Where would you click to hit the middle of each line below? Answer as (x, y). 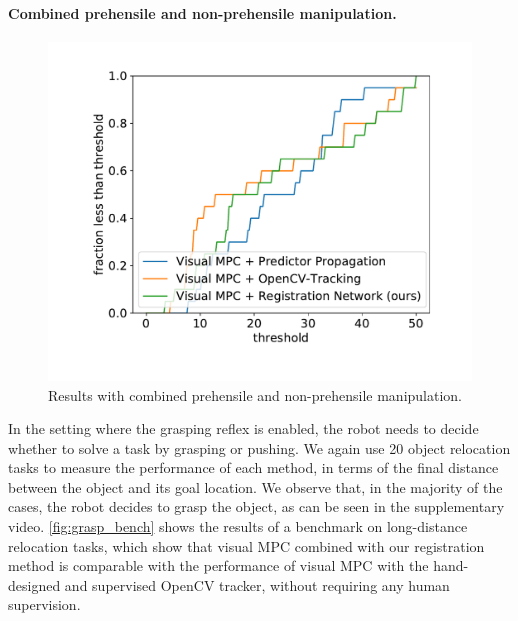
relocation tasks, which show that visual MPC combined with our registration (246, 545)
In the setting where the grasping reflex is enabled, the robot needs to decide (243, 428)
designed (34, 584)
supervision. (44, 604)
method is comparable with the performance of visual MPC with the (218, 565)
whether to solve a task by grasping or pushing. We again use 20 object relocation (259, 447)
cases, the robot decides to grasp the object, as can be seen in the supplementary (256, 506)
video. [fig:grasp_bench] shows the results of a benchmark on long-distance (238, 526)
